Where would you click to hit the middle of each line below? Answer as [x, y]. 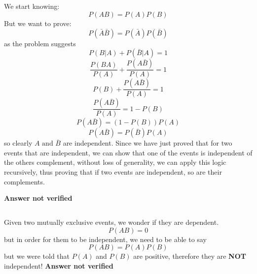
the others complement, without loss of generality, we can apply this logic [115, 162]
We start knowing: [32, 6]
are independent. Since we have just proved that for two [147, 143]
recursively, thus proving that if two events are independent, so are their [113, 172]
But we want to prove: [38, 23]
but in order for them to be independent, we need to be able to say [105, 239]
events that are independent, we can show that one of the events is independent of [128, 152]
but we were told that [37, 256]
